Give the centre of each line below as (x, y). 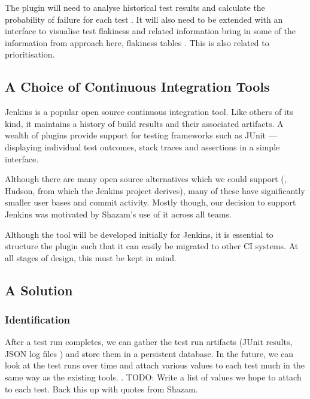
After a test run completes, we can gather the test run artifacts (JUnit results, (149, 342)
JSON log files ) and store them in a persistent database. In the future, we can (149, 353)
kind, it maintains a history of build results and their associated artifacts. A (144, 123)
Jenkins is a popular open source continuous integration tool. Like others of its (149, 112)
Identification (38, 319)
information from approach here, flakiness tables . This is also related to (137, 42)
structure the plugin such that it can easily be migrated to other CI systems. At (152, 246)
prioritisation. (30, 54)
